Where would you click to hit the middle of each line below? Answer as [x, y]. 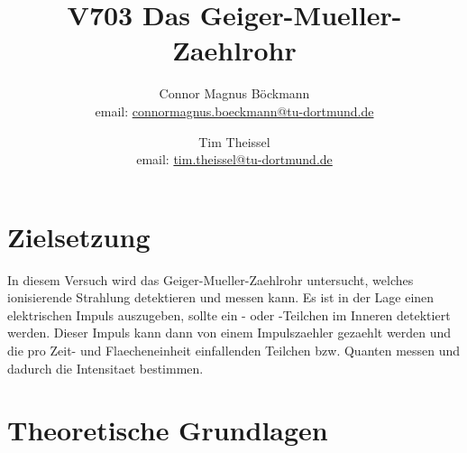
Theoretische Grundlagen [168, 430]
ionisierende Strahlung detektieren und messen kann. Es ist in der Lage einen [221, 297]
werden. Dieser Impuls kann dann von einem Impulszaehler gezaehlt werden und [229, 333]
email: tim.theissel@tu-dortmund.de [234, 159]
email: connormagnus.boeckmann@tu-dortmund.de [234, 111]
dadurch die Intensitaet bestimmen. [105, 368]
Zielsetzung [79, 236]
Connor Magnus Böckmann [234, 93]
